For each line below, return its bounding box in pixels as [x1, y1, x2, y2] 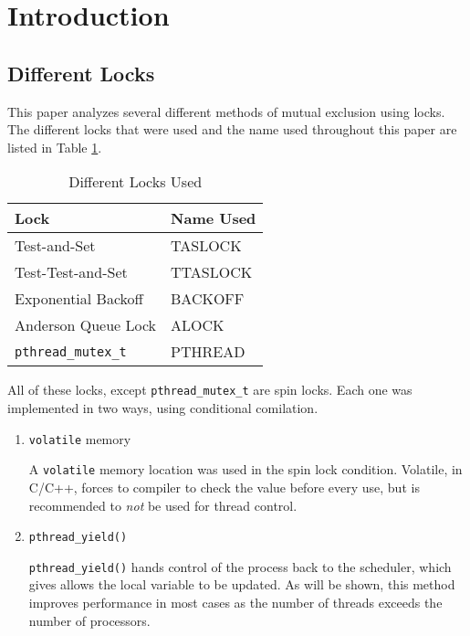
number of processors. [28, 610, 151, 630]
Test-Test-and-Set [15, 261, 128, 283]
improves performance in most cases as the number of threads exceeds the [28, 593, 443, 612]
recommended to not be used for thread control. [28, 495, 298, 514]
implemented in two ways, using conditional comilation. [7, 398, 319, 418]
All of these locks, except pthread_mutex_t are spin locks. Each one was [7, 380, 413, 399]
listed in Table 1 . [7, 137, 102, 156]
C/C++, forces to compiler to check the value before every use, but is [28, 477, 420, 496]
